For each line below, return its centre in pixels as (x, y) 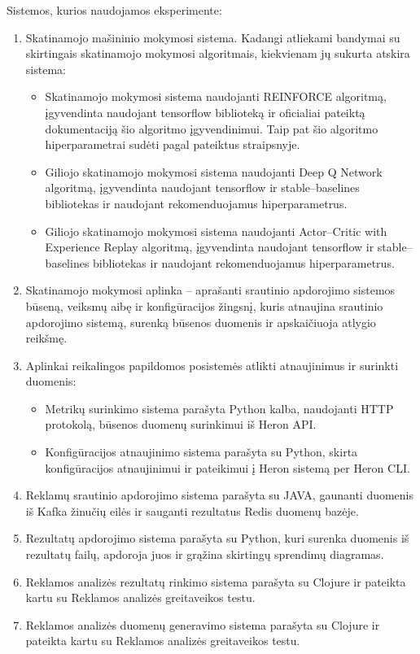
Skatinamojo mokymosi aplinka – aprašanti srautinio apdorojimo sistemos (210, 290)
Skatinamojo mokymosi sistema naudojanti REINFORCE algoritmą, (216, 96)
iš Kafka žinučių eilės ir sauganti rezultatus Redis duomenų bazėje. (192, 510)
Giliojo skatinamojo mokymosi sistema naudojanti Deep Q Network (214, 171)
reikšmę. (46, 338)
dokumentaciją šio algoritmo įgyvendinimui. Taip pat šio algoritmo (212, 128)
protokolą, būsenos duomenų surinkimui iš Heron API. (181, 424)
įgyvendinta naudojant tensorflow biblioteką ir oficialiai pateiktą (205, 112)
